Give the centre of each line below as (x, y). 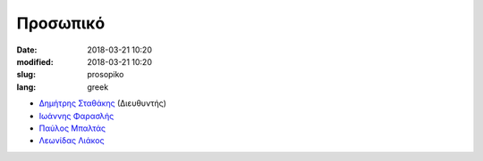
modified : (35, 61)
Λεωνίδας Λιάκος (72, 141)
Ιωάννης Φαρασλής (76, 116)
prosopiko (106, 75)
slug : (26, 75)
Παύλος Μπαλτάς (72, 128)
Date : (27, 50)
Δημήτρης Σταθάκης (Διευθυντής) (103, 103)
